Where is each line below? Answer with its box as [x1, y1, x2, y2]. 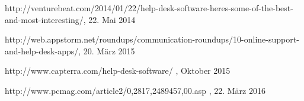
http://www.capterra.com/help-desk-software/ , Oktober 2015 [5, 64, 231, 77]
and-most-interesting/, [5, 13, 86, 25]
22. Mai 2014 [88, 13, 136, 25]
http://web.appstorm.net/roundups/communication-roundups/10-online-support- [5, 33, 299, 45]
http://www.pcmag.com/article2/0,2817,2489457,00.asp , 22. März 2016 [5, 84, 265, 96]
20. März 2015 [83, 44, 135, 57]
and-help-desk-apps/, [5, 44, 81, 57]
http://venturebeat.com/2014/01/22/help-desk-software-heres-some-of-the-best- [5, 2, 293, 14]
